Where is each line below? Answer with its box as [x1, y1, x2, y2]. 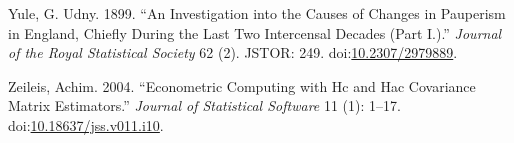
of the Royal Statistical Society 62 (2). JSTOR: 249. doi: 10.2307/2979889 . [8, 42, 458, 63]
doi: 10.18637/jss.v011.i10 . [8, 114, 164, 135]
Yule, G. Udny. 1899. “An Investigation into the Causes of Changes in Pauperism [8, 3, 506, 23]
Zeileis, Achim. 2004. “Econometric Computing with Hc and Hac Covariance [8, 75, 476, 96]
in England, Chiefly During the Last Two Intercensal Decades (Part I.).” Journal [8, 22, 502, 43]
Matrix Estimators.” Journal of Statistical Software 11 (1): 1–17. [8, 95, 401, 116]
